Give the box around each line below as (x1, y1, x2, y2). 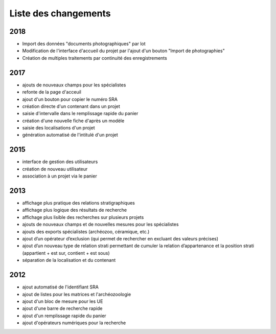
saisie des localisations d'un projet (22, 125, 95, 131)
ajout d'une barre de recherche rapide (22, 305, 103, 311)
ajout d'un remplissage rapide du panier (22, 313, 107, 319)
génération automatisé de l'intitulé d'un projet (22, 132, 119, 138)
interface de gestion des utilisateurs (22, 159, 98, 165)
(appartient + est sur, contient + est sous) (22, 250, 110, 256)
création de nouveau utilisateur (22, 166, 88, 172)
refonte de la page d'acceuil (22, 89, 82, 95)
